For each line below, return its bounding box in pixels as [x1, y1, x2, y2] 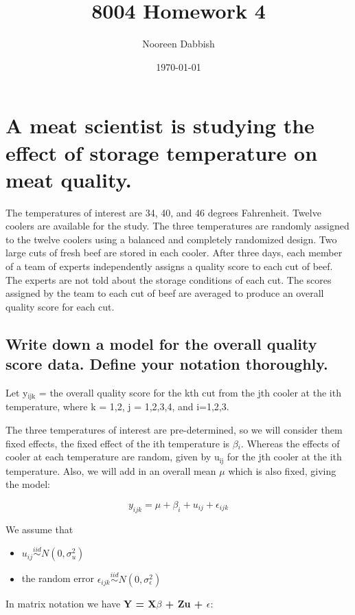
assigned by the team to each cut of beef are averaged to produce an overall [5, 286, 324, 300]
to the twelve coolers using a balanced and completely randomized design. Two [5, 232, 337, 246]
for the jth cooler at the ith [227, 449, 342, 464]
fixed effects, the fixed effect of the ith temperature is [5, 436, 230, 450]
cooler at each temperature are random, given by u [5, 449, 220, 464]
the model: [5, 477, 50, 491]
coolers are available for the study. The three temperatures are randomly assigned [5, 219, 350, 233]
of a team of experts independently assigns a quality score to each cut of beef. [5, 259, 333, 273]
